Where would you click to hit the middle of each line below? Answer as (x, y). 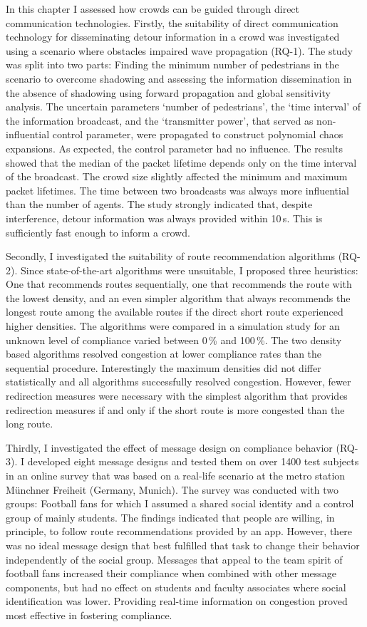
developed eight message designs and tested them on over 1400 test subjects (193, 461)
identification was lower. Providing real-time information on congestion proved (177, 601)
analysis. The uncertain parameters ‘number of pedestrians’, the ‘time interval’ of (183, 107)
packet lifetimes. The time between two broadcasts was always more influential (177, 190)
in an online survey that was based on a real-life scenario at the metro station (176, 475)
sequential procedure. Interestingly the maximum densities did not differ (164, 367)
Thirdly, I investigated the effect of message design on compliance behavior (169, 447)
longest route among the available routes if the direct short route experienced (175, 312)
